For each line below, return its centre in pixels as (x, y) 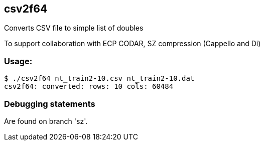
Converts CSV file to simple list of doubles (74, 28)
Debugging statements (50, 104)
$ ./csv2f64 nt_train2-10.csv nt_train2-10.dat (99, 79)
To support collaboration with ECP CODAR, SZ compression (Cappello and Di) (133, 44)
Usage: (18, 61)
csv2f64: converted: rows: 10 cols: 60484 (89, 87)
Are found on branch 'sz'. (46, 121)
